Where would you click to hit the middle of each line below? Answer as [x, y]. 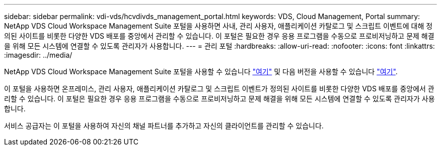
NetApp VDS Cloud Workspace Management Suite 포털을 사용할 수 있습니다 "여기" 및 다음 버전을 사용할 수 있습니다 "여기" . [201, 71]
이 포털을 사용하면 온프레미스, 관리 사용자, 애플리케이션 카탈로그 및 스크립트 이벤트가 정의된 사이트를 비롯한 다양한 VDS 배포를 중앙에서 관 [219, 89]
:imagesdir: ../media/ [38, 55]
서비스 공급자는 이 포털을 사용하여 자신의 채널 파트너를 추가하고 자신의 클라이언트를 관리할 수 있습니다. [164, 126]
